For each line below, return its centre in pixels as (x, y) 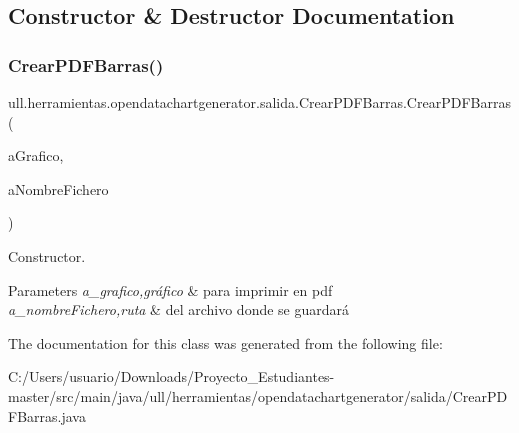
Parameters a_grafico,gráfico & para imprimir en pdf (170, 289)
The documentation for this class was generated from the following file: (225, 342)
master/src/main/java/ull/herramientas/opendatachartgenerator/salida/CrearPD (258, 395)
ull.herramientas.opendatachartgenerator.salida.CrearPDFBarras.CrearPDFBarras (259, 102)
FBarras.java (47, 415)
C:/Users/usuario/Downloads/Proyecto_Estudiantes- (171, 376)
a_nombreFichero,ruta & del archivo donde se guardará (179, 309)
